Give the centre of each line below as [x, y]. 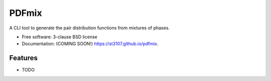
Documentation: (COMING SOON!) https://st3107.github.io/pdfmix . [90, 44]
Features [23, 58]
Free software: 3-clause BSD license [59, 37]
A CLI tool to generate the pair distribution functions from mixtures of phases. [90, 28]
